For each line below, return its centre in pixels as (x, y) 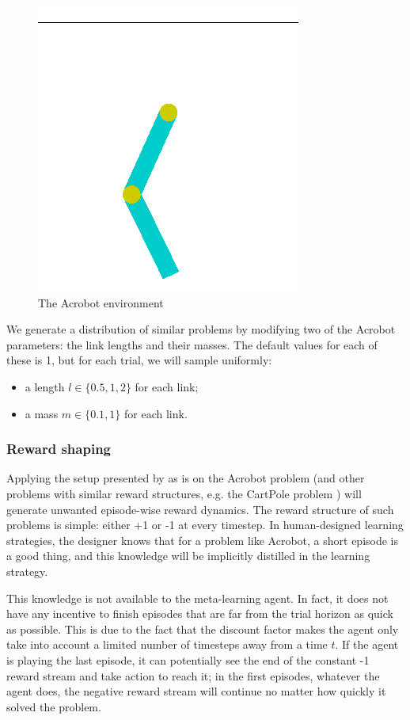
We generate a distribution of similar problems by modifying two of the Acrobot (201, 329)
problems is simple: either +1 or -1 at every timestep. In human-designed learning (205, 525)
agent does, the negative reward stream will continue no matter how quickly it (196, 691)
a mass (42, 413)
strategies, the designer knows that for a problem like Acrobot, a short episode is (203, 540)
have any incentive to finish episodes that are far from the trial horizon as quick (200, 613)
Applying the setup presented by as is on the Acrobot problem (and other (186, 478)
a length (45, 386)
